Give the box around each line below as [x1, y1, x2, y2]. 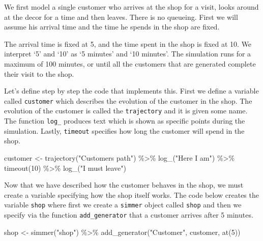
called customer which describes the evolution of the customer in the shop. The [4, 95, 252, 106]
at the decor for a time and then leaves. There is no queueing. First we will [4, 11, 238, 22]
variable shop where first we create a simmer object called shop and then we [4, 199, 242, 210]
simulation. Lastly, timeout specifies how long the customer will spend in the [4, 125, 245, 136]
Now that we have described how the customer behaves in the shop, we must [4, 179, 244, 190]
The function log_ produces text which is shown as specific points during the [4, 115, 245, 126]
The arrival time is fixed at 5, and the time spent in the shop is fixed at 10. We [4, 38, 252, 49]
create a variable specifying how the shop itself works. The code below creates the [4, 189, 259, 200]
